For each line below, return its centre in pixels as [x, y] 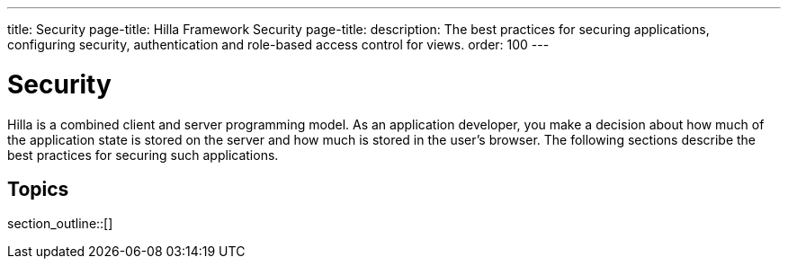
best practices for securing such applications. [143, 155]
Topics [38, 189]
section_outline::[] [60, 224]
